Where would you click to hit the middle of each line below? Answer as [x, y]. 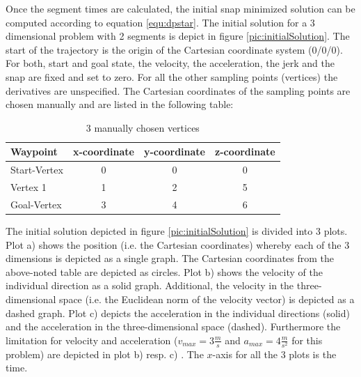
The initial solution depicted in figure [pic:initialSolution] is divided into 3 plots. [177, 230]
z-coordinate [245, 152]
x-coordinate [103, 152]
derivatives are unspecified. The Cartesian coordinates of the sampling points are [178, 90]
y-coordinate [174, 152]
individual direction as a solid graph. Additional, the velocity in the [150, 285]
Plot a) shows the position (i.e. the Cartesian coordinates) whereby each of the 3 [178, 244]
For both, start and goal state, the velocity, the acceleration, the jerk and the [170, 63]
